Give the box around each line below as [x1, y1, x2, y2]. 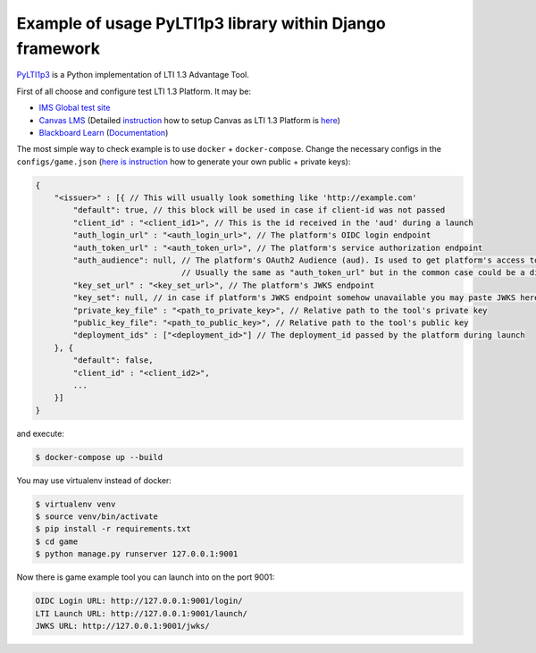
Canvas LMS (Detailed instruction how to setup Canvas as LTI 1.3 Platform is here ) [38, 114, 341, 125]
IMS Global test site [38, 103, 111, 113]
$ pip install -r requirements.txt [35, 523, 191, 534]
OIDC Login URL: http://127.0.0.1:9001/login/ [35, 596, 243, 607]
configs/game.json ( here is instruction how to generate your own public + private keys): [16, 156, 351, 167]
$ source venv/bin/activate [35, 512, 158, 522]
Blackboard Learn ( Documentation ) [38, 127, 169, 138]
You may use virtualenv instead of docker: [16, 474, 172, 486]
